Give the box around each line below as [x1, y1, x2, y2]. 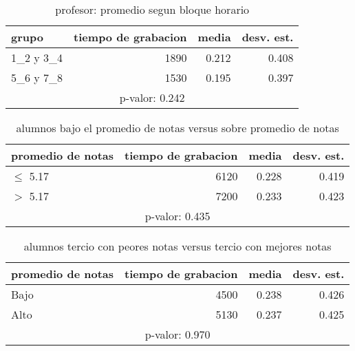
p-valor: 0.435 [144, 208, 211, 224]
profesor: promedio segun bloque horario [55, 1, 250, 17]
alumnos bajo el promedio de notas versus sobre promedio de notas [16, 120, 339, 136]
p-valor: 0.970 [144, 326, 211, 342]
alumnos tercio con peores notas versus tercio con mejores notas [23, 238, 332, 254]
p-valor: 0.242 [119, 89, 185, 105]
